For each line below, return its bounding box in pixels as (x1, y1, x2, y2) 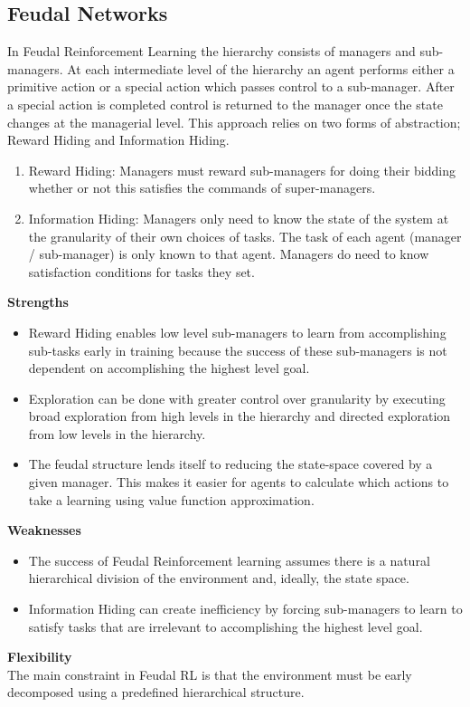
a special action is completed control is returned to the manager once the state (7, 94, 443, 113)
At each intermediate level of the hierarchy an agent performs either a (67, 59, 455, 78)
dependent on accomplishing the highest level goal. (28, 358, 310, 377)
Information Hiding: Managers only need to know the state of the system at (28, 208, 449, 227)
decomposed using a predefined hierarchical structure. (7, 683, 305, 702)
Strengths (7, 292, 69, 311)
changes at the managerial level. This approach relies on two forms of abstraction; (7, 112, 461, 131)
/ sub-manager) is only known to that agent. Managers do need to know (28, 244, 429, 263)
